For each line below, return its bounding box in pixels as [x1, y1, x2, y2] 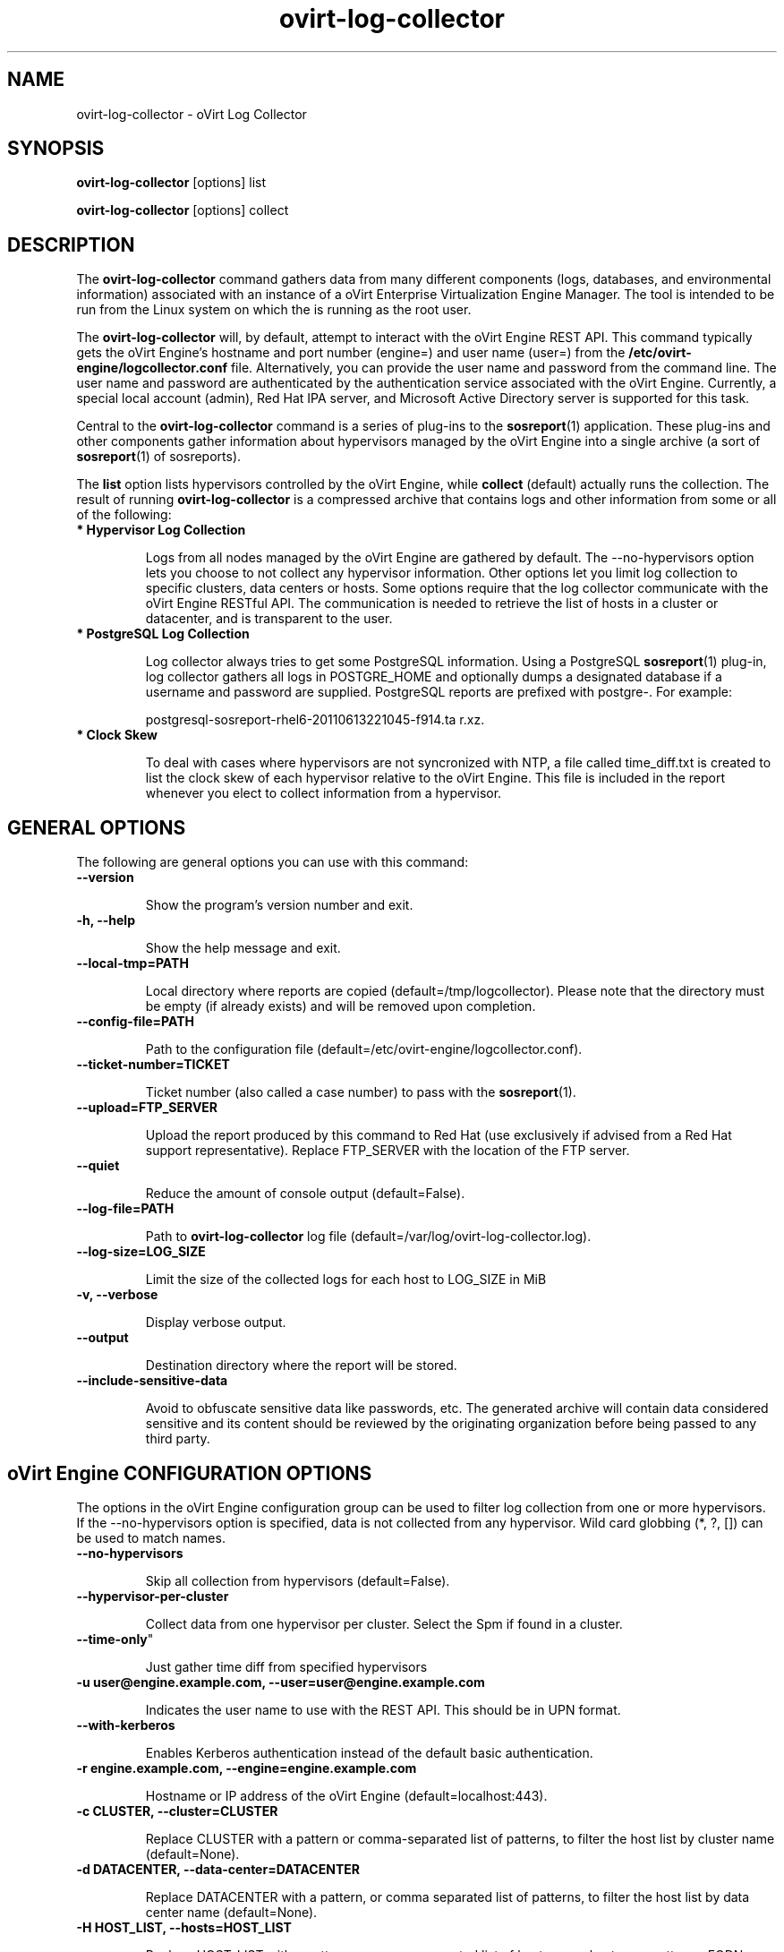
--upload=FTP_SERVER [76, 1100, 218, 1116]
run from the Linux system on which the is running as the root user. [76, 302, 472, 318]
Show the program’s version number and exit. [145, 897, 413, 913]
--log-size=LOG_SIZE [76, 1244, 206, 1260]
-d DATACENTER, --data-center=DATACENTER [76, 1861, 360, 1877]
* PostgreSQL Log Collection [76, 626, 250, 642]
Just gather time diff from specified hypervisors [145, 1658, 428, 1674]
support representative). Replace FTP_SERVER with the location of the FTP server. [145, 1143, 630, 1159]
